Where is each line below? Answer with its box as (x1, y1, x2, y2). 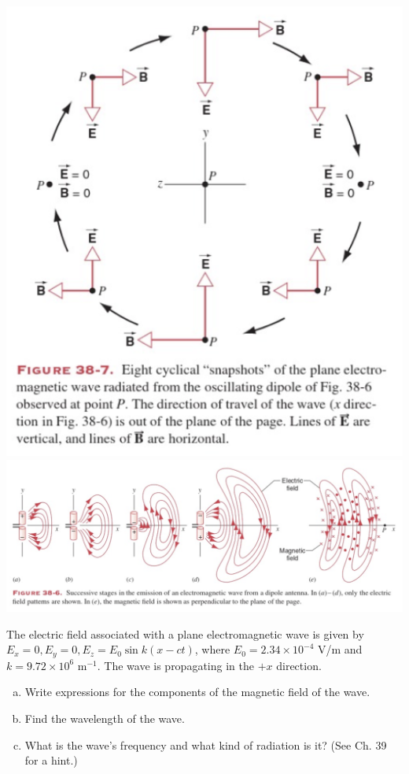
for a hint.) (24, 752, 78, 768)
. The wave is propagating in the (97, 657, 254, 673)
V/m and (317, 641, 363, 657)
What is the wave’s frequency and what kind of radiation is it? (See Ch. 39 (24, 736, 387, 753)
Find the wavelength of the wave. (24, 709, 185, 726)
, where (194, 641, 230, 657)
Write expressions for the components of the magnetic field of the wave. (24, 683, 370, 700)
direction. (276, 657, 322, 673)
